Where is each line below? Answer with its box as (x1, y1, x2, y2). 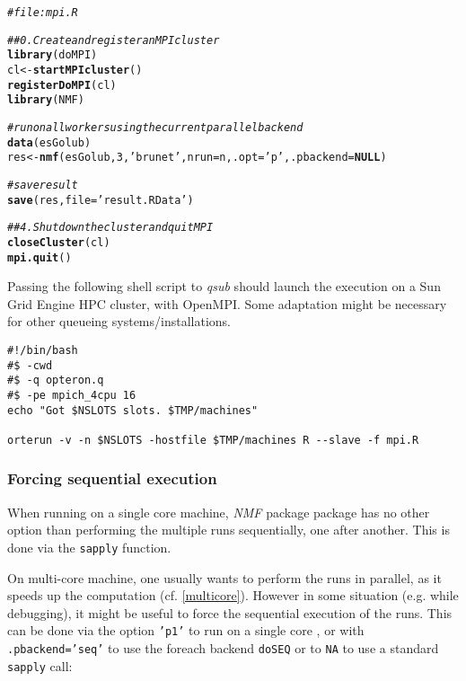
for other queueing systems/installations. (7, 312, 231, 331)
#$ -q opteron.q (7, 374, 104, 387)
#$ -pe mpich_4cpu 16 (7, 388, 136, 402)
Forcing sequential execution (7, 467, 217, 490)
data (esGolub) (7, 136, 92, 149)
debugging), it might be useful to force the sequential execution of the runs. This (7, 603, 453, 622)
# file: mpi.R (7, 6, 78, 19)
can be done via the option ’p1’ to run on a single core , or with (7, 621, 365, 640)
